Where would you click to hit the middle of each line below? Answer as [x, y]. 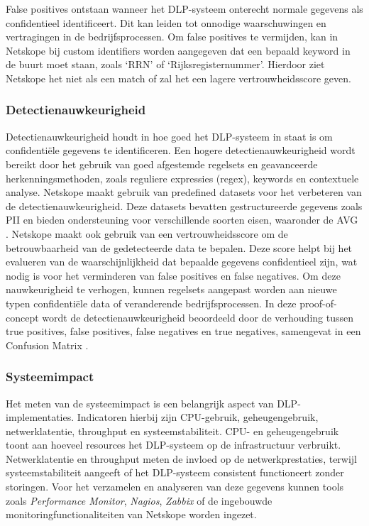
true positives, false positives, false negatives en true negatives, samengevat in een [183, 331]
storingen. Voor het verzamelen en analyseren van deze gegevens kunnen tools [175, 487]
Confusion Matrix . [47, 345]
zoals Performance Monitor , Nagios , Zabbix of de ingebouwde [139, 500]
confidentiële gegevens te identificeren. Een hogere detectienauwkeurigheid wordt [181, 150]
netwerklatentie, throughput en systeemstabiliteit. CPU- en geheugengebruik [172, 431]
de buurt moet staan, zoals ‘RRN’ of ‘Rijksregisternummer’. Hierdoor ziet [165, 64]
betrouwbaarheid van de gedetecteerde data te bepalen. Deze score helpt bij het [179, 247]
